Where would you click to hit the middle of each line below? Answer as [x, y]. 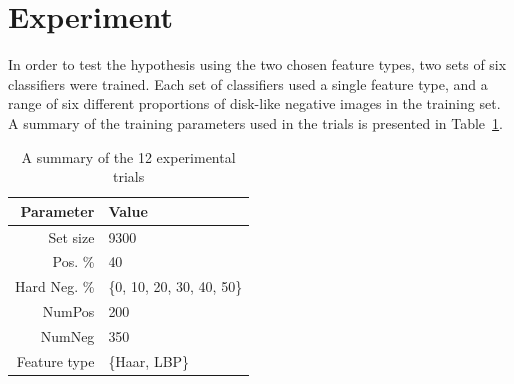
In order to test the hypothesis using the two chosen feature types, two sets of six [257, 64]
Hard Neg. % [55, 286]
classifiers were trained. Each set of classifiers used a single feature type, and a [248, 83]
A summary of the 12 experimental [128, 156]
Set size [71, 236]
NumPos [68, 311]
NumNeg [67, 335]
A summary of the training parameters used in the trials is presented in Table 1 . [255, 122]
